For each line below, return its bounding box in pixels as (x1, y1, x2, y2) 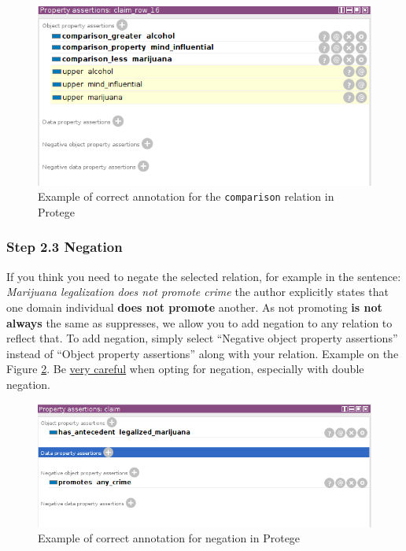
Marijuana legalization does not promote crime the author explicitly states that (6, 283, 389, 300)
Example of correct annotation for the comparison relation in (38, 188, 334, 205)
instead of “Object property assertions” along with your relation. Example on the (6, 345, 399, 361)
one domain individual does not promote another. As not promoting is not (6, 298, 382, 315)
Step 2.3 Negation (6, 237, 123, 257)
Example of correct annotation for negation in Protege (38, 530, 301, 546)
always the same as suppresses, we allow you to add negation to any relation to (6, 314, 393, 331)
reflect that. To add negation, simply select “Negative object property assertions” (6, 330, 398, 346)
